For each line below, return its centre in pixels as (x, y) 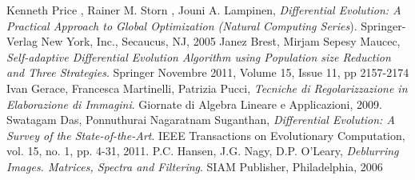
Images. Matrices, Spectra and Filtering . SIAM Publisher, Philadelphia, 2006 (195, 166)
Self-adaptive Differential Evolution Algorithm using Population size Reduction (199, 56)
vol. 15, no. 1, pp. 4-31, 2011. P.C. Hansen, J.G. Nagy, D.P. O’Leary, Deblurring (203, 151)
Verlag (22, 41)
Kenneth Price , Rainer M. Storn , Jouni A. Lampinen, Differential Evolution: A (204, 10)
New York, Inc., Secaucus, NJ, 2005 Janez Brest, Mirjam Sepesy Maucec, (221, 41)
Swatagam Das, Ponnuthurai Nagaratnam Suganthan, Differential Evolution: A (201, 120)
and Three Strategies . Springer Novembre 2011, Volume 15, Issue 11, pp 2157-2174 (208, 72)
